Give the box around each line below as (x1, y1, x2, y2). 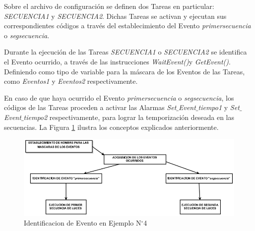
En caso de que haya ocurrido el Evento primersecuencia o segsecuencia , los (4, 92, 234, 103)
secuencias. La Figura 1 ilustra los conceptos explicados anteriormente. (4, 121, 219, 132)
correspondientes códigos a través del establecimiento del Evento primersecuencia (4, 20, 251, 31)
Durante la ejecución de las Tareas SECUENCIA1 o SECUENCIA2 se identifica (4, 47, 247, 57)
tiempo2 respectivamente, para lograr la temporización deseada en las (23, 112, 234, 122)
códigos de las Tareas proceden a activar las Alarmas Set (4, 102, 177, 113)
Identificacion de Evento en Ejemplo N (24, 218, 141, 228)
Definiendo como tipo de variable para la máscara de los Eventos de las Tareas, (4, 66, 245, 76)
